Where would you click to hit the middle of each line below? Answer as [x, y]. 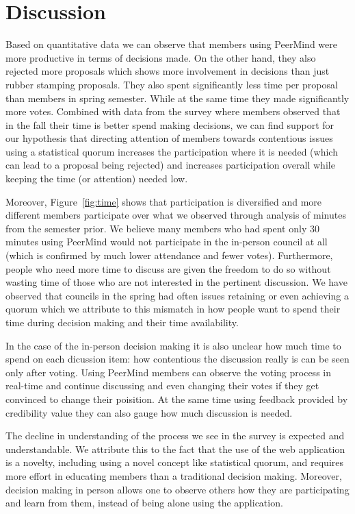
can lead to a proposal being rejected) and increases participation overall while [170, 165]
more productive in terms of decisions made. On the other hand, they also [161, 57]
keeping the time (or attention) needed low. [97, 179]
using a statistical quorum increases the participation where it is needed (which [172, 151]
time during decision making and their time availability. [122, 322]
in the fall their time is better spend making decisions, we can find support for [170, 124]
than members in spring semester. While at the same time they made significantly [177, 98]
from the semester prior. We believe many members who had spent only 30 [162, 228]
